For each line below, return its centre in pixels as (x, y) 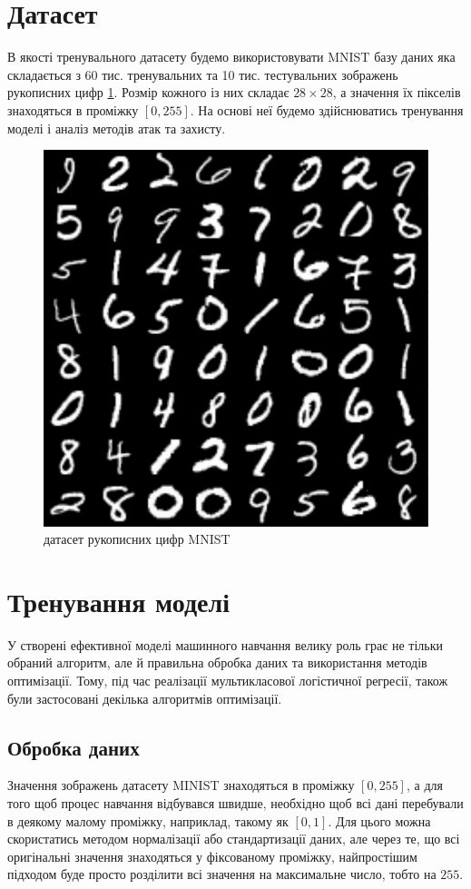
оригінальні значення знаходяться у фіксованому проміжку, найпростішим (212, 856)
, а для (424, 785)
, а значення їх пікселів (397, 92)
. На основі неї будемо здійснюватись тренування (327, 109)
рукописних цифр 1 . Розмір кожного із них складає (148, 92)
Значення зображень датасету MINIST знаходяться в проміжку (181, 785)
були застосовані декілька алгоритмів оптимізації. (145, 698)
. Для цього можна (379, 820)
